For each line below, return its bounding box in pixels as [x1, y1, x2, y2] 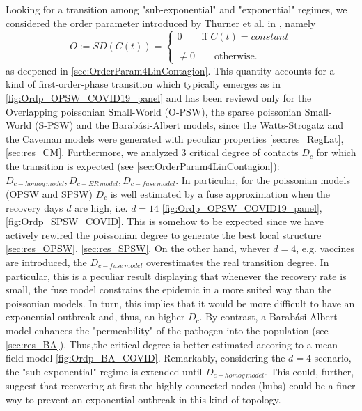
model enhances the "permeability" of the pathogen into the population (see [6, 323, 329, 337]
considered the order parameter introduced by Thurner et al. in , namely [6, 15, 316, 30]
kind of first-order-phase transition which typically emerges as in [6, 77, 281, 91]
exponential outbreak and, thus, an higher [6, 309, 185, 324]
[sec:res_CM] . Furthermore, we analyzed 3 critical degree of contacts [6, 145, 299, 160]
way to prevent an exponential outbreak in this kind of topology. [6, 391, 281, 406]
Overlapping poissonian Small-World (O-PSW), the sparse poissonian [6, 104, 302, 118]
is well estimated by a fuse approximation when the [110, 186, 331, 201]
